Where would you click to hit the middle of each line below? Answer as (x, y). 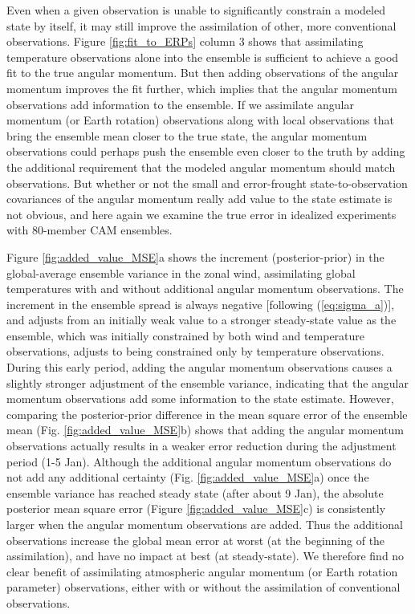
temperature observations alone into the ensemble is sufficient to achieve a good (203, 57)
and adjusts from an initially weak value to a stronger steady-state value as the (201, 320)
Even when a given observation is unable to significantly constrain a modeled (196, 10)
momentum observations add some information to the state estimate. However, (200, 398)
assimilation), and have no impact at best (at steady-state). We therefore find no (205, 556)
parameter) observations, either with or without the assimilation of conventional (203, 587)
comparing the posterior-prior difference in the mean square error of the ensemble (207, 414)
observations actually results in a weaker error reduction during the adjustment (201, 446)
